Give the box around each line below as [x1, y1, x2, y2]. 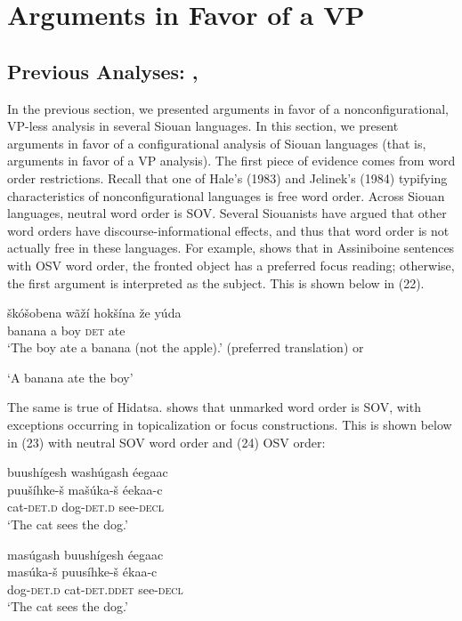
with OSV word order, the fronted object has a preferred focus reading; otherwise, [7, 255, 455, 274]
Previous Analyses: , [7, 57, 199, 85]
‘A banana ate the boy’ [7, 367, 134, 386]
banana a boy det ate [7, 320, 126, 339]
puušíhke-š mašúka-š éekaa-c [7, 480, 163, 498]
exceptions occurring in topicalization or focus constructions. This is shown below [7, 415, 452, 434]
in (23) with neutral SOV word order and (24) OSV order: [7, 432, 326, 451]
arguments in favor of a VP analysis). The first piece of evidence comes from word [7, 151, 456, 170]
